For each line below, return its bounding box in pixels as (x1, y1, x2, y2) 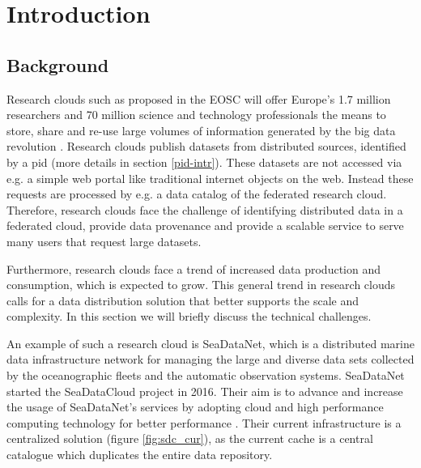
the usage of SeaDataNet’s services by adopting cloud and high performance (6, 398, 384, 415)
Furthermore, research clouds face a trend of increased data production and (6, 260, 381, 277)
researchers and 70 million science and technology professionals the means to (6, 106, 386, 123)
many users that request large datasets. (6, 232, 202, 249)
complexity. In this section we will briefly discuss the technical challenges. (6, 308, 372, 325)
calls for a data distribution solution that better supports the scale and (6, 291, 359, 308)
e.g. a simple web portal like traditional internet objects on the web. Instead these (6, 169, 414, 186)
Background (6, 52, 109, 77)
